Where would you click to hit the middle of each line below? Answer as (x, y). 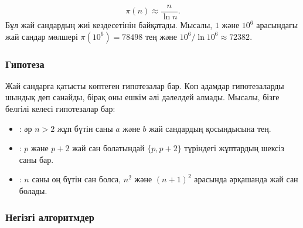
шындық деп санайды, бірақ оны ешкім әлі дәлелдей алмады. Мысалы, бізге (142, 97)
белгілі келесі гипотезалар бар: (60, 109)
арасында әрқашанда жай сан (246, 179)
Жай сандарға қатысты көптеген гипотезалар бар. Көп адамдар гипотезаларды (145, 85)
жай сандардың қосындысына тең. (210, 128)
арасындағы (277, 25)
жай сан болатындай (108, 148)
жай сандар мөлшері (42, 36)
